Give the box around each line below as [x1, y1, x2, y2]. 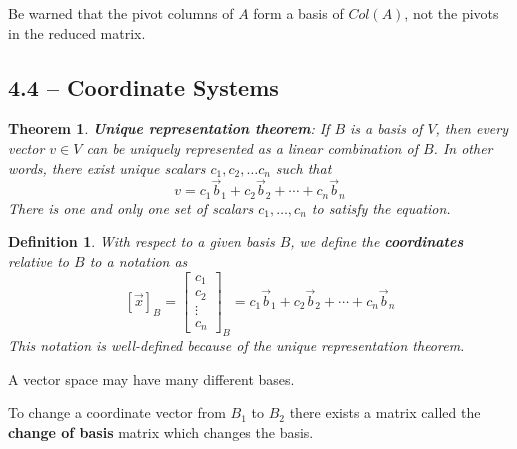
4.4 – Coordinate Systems [8, 71, 279, 102]
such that [275, 157, 332, 178]
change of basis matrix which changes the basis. [8, 421, 314, 442]
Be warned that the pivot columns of [8, 3, 234, 23]
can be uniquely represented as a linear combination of [86, 137, 418, 158]
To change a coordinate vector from [8, 402, 226, 423]
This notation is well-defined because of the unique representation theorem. [8, 334, 465, 355]
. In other [433, 137, 493, 158]
